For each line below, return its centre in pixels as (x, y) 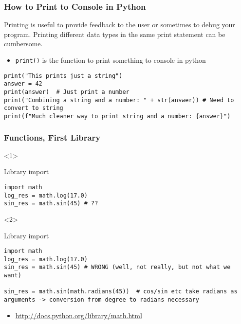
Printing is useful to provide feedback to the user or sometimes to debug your (120, 25)
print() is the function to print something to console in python (111, 60)
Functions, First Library (52, 137)
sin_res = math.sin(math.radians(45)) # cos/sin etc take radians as (121, 292)
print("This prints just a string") (63, 76)
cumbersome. (23, 44)
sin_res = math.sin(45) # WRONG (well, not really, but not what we (117, 267)
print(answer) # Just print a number (67, 92)
